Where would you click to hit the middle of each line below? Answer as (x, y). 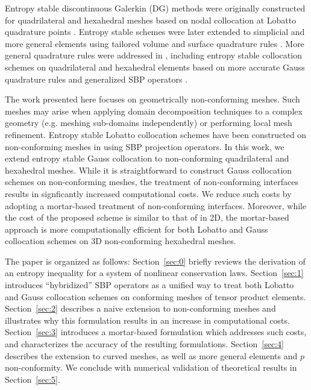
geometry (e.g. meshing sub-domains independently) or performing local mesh (149, 123)
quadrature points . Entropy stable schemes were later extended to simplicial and (155, 32)
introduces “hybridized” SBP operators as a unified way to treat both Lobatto (149, 285)
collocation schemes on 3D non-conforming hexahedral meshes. (121, 241)
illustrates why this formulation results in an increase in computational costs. (147, 320)
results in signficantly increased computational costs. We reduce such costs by (148, 193)
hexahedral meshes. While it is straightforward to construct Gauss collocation (149, 170)
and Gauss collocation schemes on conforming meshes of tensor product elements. (155, 296)
